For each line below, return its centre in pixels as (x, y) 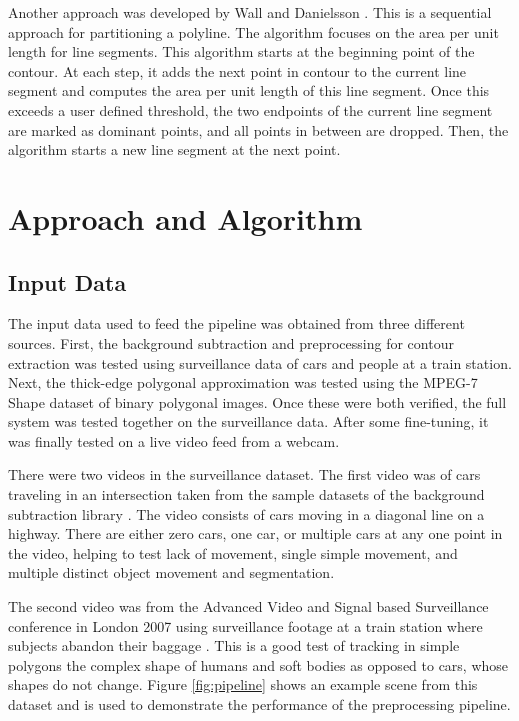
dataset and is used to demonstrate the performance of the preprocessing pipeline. (259, 704)
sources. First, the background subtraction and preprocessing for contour (231, 342)
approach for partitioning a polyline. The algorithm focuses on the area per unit (253, 31)
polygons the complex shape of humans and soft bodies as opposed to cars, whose (258, 664)
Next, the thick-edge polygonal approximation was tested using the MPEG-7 (243, 382)
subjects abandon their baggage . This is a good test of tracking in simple (234, 645)
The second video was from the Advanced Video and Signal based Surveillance (248, 606)
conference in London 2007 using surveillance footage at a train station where (245, 625)
